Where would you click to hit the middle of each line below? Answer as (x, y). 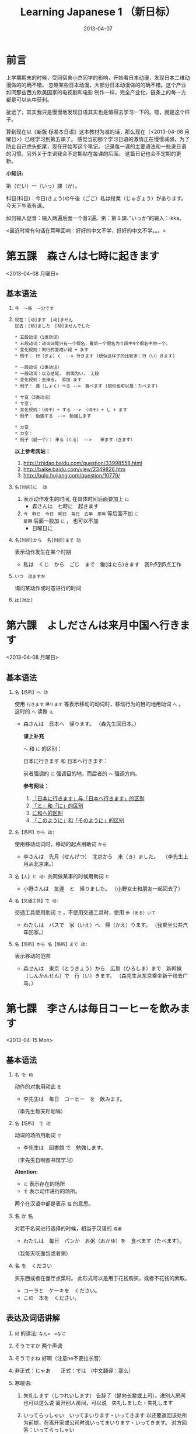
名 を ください (33, 1266)
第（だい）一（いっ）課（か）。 (43, 185)
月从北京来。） (40, 864)
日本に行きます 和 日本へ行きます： (66, 761)
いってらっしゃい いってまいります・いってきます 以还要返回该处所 (105, 1415)
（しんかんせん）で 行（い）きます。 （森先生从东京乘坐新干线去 (103, 976)
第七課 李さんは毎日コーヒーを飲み (93, 1009)
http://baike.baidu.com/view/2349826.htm (74, 469)
